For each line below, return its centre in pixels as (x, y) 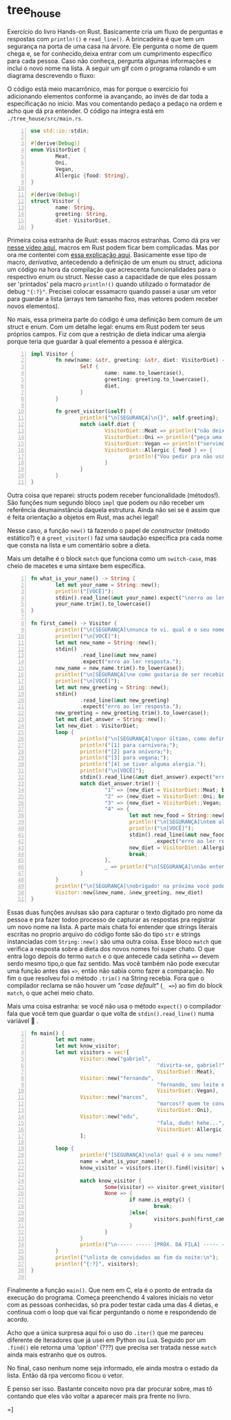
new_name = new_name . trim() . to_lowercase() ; (120, 668)
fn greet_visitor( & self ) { (94, 412)
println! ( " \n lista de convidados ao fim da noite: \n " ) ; (137, 1258)
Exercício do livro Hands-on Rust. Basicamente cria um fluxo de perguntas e (115, 31)
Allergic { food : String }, (92, 175)
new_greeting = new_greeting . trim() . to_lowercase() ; (132, 713)
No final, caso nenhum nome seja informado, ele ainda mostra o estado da (113, 1368)
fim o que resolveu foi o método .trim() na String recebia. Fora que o (106, 978)
